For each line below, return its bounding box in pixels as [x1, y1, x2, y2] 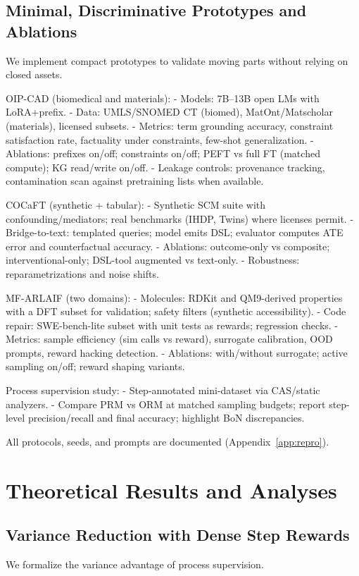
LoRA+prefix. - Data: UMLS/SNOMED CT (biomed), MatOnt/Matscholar [6, 104, 333, 119]
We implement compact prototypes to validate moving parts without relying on [6, 53, 348, 68]
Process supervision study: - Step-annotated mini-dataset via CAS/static [6, 383, 320, 398]
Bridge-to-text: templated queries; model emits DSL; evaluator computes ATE [6, 225, 344, 240]
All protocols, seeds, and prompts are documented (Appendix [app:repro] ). [6, 434, 329, 448]
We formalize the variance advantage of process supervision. [6, 557, 264, 572]
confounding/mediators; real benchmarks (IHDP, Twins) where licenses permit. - [6, 211, 354, 226]
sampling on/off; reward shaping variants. [6, 359, 185, 374]
